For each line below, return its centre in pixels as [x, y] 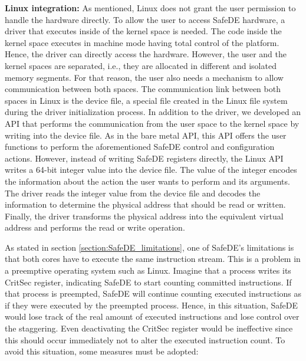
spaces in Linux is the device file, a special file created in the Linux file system [146, 100]
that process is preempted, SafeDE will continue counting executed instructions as [153, 293]
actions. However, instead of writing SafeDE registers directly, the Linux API [144, 158]
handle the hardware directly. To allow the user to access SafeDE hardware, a [145, 19]
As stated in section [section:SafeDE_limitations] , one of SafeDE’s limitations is [149, 247]
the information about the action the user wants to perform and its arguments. [147, 181]
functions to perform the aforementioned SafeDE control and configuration [140, 147]
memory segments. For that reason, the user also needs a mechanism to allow [144, 77]
